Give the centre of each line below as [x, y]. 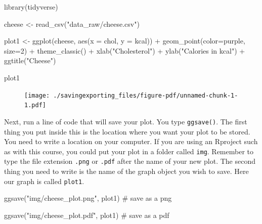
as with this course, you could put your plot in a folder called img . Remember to [129, 151]
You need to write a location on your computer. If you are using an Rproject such [131, 141]
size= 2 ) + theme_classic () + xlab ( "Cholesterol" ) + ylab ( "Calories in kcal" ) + [125, 50]
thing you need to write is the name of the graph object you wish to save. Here [126, 171]
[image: [37, 95]
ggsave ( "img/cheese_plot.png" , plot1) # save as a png [88, 198]
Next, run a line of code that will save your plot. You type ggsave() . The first [126, 121]
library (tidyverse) [31, 7]
